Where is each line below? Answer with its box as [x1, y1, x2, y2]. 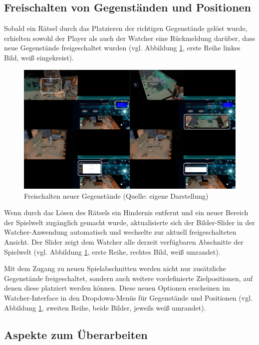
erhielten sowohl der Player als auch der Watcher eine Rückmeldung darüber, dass [4, 32, 256, 43]
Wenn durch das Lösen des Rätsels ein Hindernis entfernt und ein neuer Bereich [4, 207, 249, 218]
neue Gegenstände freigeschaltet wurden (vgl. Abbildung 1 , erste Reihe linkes [4, 42, 241, 53]
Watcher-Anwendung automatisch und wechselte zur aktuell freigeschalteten [4, 227, 237, 237]
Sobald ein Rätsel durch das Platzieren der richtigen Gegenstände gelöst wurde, [4, 23, 248, 33]
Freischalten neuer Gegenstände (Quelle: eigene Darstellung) [24, 190, 209, 201]
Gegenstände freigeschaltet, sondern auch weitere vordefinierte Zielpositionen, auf [4, 273, 253, 283]
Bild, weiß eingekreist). [4, 52, 74, 62]
